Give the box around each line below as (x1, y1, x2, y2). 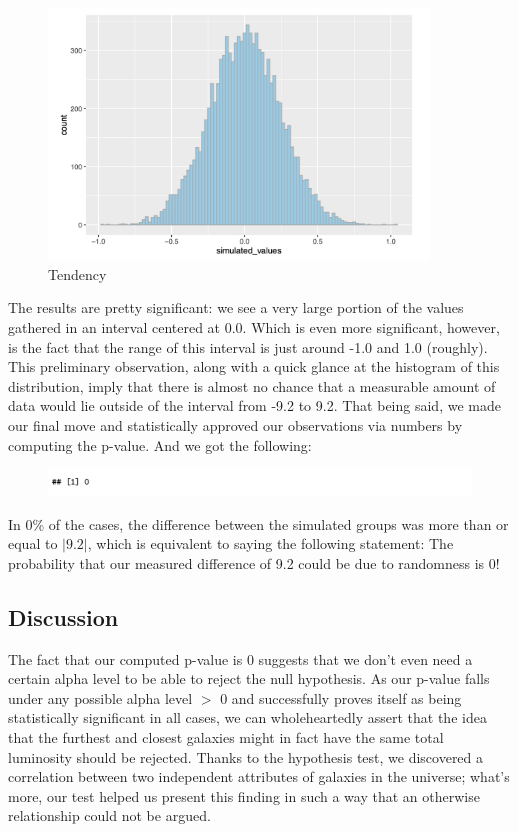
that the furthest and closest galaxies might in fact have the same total (8, 727, 444, 748)
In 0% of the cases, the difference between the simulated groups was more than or (8, 513, 509, 534)
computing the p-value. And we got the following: (8, 434, 312, 455)
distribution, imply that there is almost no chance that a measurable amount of (8, 375, 496, 396)
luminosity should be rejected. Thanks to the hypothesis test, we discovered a (8, 746, 484, 767)
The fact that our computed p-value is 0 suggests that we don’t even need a (8, 648, 473, 669)
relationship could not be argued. (8, 805, 211, 826)
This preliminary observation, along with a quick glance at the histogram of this (8, 356, 500, 377)
